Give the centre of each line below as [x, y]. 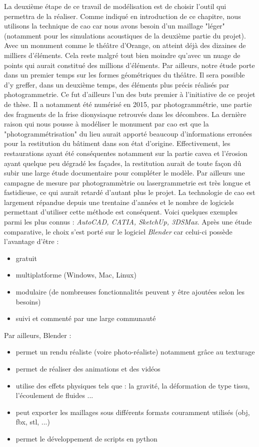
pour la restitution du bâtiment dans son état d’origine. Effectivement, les [117, 143]
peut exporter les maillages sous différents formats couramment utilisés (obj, [133, 412]
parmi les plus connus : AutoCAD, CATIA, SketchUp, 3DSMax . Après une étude [128, 222]
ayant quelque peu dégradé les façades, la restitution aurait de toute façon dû [123, 163]
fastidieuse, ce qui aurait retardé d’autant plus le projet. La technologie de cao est [130, 192]
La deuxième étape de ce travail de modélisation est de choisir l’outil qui [115, 6]
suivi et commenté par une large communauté [86, 318]
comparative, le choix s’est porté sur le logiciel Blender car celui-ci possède [118, 231]
